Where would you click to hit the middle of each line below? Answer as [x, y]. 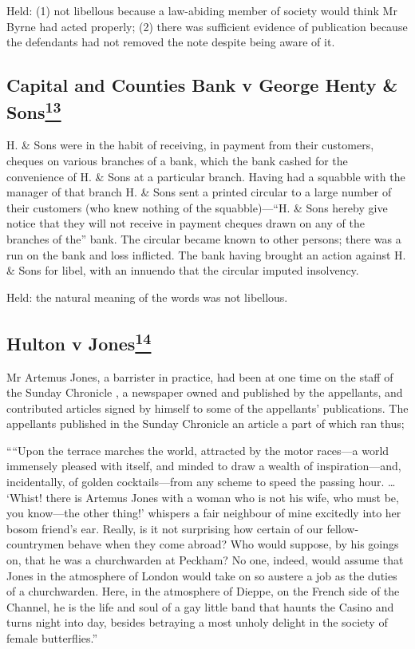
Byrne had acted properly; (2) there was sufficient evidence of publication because [207, 26]
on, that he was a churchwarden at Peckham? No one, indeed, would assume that [205, 560]
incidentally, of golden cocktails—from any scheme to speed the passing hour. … [201, 482]
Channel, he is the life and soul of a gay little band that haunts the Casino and [200, 606]
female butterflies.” [52, 638]
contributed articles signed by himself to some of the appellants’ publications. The [207, 408]
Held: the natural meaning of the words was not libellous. [147, 297]
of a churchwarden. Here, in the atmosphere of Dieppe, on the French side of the [203, 591]
